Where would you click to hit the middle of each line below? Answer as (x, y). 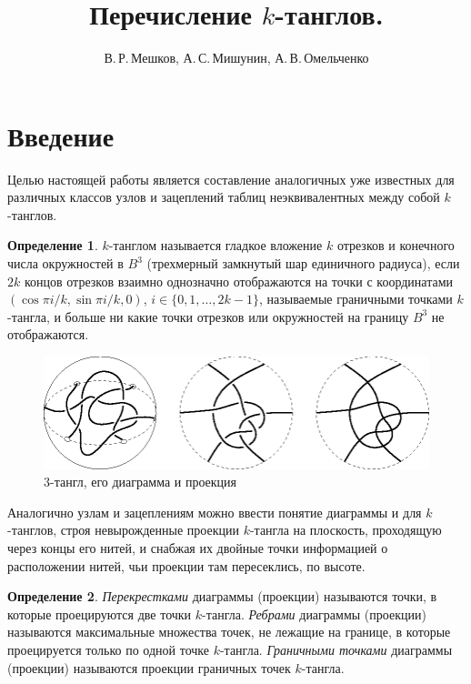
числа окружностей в (65, 263)
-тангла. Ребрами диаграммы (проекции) (314, 614)
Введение (61, 135)
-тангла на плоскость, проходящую (346, 530)
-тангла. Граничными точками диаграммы (336, 650)
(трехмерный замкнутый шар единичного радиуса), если (303, 263)
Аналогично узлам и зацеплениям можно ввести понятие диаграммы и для (215, 512)
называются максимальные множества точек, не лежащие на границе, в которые (229, 632)
